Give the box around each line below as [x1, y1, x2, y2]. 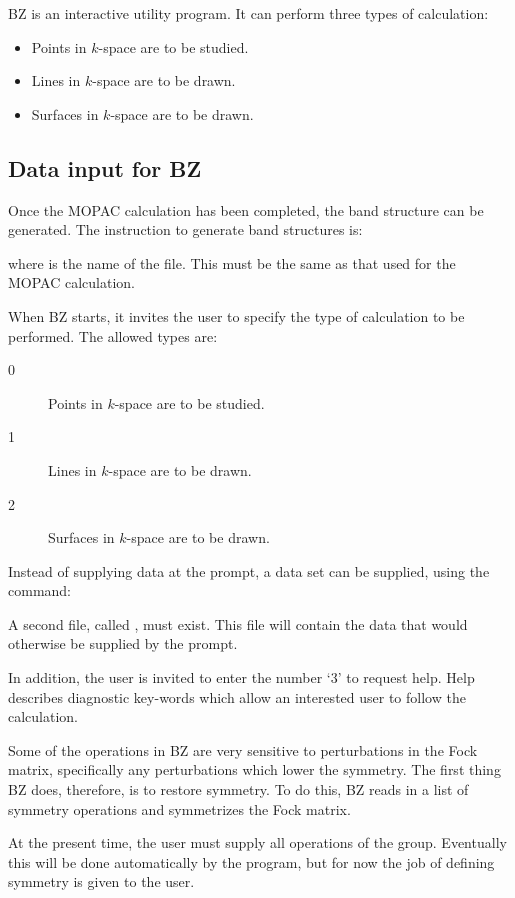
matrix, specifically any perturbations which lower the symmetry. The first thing [8, 759, 501, 780]
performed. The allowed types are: [8, 325, 218, 346]
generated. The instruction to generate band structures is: [8, 219, 363, 240]
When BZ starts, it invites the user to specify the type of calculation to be [8, 305, 465, 326]
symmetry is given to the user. [8, 871, 195, 892]
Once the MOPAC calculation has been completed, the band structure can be [8, 199, 484, 220]
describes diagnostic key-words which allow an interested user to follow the [8, 686, 466, 707]
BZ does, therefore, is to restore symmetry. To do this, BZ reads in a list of [8, 779, 469, 800]
